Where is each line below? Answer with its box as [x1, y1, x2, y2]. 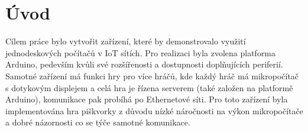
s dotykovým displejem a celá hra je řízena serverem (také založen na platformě [5, 81, 293, 94]
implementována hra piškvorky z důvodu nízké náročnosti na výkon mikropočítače [5, 104, 303, 117]
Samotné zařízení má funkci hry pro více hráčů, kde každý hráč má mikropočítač [5, 69, 299, 82]
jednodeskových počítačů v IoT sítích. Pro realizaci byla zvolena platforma [5, 46, 276, 59]
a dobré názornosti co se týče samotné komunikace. [5, 116, 190, 128]
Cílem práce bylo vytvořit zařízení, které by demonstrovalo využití [5, 35, 246, 47]
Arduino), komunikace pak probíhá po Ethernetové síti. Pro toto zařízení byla [5, 93, 288, 105]
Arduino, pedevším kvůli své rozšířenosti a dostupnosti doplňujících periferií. [5, 58, 283, 70]
